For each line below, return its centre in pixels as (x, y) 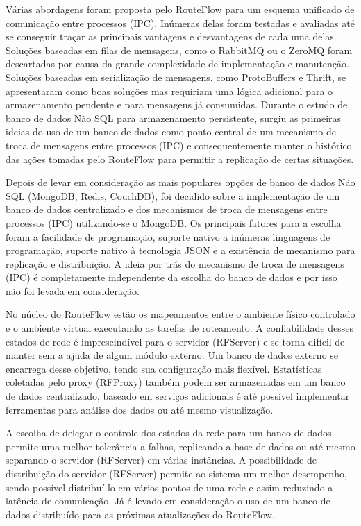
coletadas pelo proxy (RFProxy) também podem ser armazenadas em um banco (176, 382)
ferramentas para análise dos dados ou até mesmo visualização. (140, 409)
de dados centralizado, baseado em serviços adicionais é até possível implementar (178, 396)
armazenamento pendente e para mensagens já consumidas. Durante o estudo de (177, 104)
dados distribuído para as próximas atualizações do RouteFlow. (140, 514)
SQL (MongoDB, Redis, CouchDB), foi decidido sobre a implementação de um (173, 195)
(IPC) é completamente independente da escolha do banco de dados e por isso (171, 277)
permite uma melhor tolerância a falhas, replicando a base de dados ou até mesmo (180, 446)
